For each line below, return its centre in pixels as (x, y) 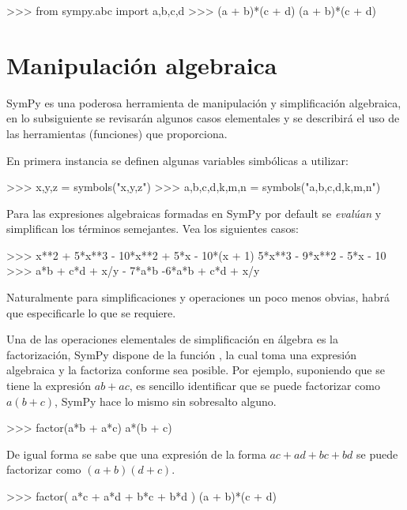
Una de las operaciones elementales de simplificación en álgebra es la (173, 339)
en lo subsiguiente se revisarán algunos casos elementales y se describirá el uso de (203, 118)
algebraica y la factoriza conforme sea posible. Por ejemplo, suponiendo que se (196, 370)
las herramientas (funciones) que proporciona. (117, 133)
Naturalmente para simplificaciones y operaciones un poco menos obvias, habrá (198, 297)
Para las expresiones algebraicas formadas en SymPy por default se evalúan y (194, 213)
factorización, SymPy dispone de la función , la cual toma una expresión (182, 354)
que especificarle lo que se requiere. (91, 312)
